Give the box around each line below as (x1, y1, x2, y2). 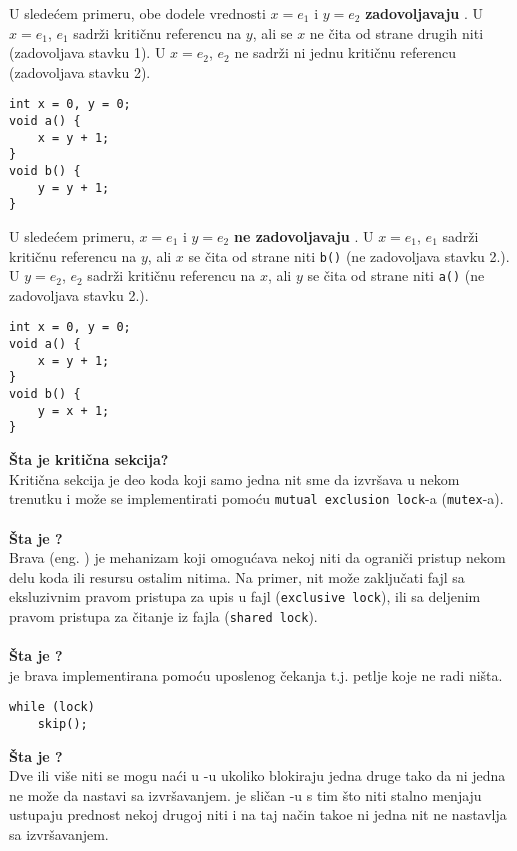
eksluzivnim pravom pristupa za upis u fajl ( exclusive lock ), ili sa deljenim (9, 586, 481, 607)
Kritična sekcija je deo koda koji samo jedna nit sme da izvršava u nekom (9, 468, 460, 489)
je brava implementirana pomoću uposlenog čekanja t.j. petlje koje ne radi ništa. (9, 664, 503, 685)
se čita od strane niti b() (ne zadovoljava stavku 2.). (188, 245, 510, 266)
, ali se (252, 22, 293, 43)
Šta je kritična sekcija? (9, 449, 169, 470)
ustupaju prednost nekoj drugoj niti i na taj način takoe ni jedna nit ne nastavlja (9, 804, 507, 825)
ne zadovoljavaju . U (233, 225, 374, 246)
